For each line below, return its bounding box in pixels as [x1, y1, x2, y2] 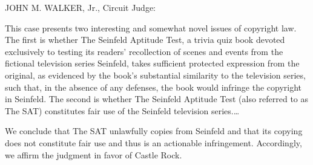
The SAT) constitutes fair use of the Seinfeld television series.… [5, 104, 240, 117]
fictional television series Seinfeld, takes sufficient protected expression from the [5, 57, 300, 70]
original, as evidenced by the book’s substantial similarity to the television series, [5, 68, 306, 81]
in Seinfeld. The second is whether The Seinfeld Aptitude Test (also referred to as [5, 92, 309, 105]
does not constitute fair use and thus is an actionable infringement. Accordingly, [5, 136, 302, 149]
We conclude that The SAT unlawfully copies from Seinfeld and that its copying [5, 125, 303, 137]
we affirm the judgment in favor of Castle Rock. [5, 148, 182, 161]
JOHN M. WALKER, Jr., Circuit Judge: [5, 1, 156, 13]
